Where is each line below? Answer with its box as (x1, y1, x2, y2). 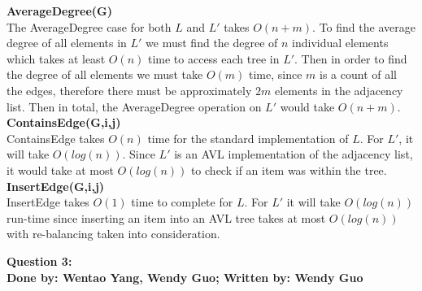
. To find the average (312, 18, 415, 35)
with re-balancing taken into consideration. (7, 225, 220, 242)
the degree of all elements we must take (7, 66, 203, 83)
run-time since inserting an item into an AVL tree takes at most (7, 209, 326, 226)
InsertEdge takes (7, 193, 89, 211)
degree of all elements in (7, 34, 127, 51)
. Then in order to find (294, 50, 407, 67)
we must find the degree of (146, 34, 278, 51)
